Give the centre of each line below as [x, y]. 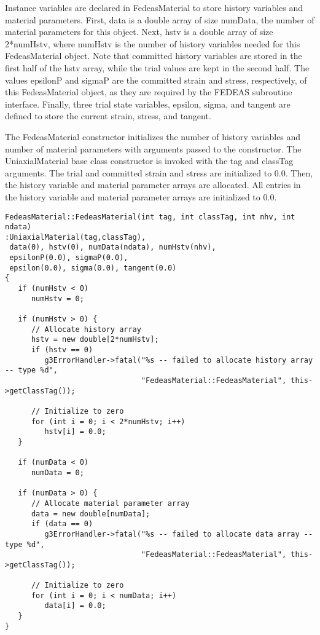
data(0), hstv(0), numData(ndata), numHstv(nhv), [113, 247]
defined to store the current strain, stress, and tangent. [108, 116]
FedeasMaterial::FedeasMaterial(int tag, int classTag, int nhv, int [150, 217]
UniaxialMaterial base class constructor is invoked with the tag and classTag [149, 161]
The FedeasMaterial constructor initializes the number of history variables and [153, 136]
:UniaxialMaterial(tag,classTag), [76, 237]
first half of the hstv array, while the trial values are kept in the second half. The [157, 67]
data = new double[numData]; [91, 514]
